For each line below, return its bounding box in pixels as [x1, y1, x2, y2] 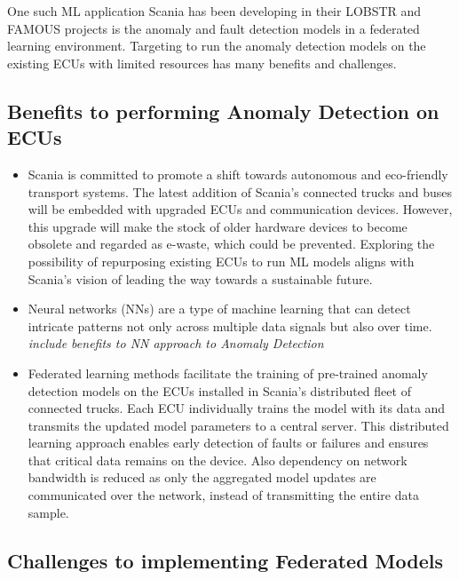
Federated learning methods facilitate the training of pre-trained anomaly [28, 363, 428, 382]
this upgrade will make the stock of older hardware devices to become [28, 217, 408, 235]
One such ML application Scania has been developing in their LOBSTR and [7, 2, 422, 20]
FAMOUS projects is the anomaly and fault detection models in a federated [7, 19, 420, 37]
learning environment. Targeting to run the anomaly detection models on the [7, 36, 426, 55]
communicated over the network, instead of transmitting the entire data [28, 486, 419, 504]
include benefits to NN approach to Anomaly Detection [28, 334, 324, 353]
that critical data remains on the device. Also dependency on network [28, 450, 408, 469]
